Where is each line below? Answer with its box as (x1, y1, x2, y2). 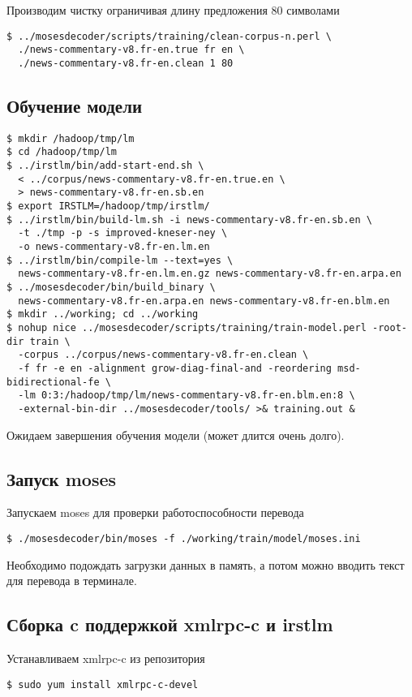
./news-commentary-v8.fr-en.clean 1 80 (18, 57, 234, 69)
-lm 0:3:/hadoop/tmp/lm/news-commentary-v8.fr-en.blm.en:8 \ (18, 389, 355, 402)
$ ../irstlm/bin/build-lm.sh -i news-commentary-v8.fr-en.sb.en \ (6, 213, 373, 226)
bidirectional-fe (6, 376, 100, 388)
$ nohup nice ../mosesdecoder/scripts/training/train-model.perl (6, 321, 367, 333)
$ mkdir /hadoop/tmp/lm (6, 132, 135, 144)
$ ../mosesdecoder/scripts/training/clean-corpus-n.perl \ (6, 30, 332, 42)
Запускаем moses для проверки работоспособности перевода (6, 504, 304, 521)
